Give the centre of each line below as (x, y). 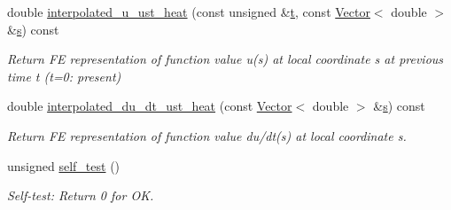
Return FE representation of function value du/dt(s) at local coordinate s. (207, 135)
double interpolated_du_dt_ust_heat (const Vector (150, 106)
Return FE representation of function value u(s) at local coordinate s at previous (225, 59)
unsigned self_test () (64, 165)
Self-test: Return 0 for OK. (81, 195)
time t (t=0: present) (64, 76)
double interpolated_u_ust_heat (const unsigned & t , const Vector (189, 12)
